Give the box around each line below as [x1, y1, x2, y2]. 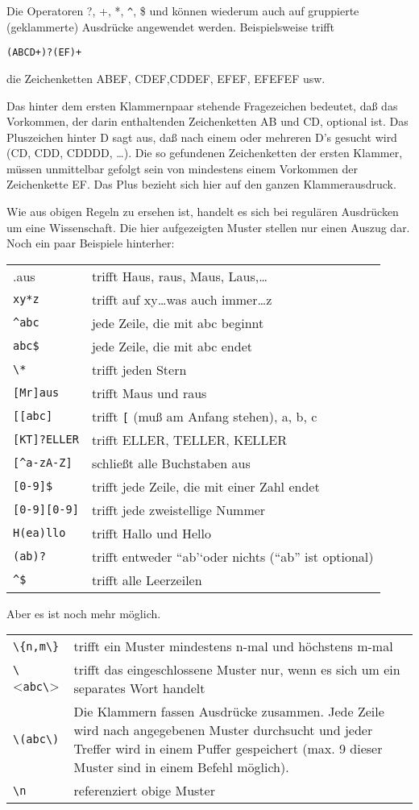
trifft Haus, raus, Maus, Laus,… [91, 266, 268, 285]
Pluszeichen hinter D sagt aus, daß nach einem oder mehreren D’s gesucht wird [6, 128, 397, 145]
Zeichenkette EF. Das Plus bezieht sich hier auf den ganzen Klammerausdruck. [6, 176, 396, 193]
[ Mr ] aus [13, 386, 60, 400]
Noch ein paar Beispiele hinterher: [6, 235, 175, 251]
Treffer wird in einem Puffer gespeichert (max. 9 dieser [73, 739, 383, 758]
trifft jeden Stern [91, 359, 187, 379]
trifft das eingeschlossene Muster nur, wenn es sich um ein [73, 660, 400, 679]
